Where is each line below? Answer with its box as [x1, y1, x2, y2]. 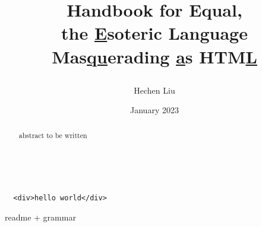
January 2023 [130, 104, 179, 116]
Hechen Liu [134, 84, 175, 96]
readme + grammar [5, 210, 76, 223]
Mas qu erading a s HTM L [52, 44, 257, 68]
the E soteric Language [61, 21, 248, 45]
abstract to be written [18, 130, 87, 140]
